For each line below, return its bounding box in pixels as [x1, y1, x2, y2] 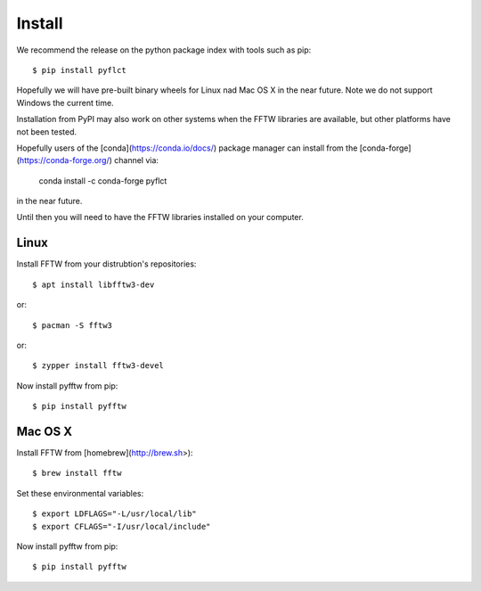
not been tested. [16, 126, 77, 137]
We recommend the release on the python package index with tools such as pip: [16, 45, 312, 55]
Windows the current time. [16, 97, 115, 108]
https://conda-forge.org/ [19, 155, 110, 166]
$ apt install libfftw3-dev [32, 279, 155, 290]
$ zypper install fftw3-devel [32, 361, 165, 371]
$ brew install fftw [32, 468, 122, 479]
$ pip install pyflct [32, 65, 126, 75]
